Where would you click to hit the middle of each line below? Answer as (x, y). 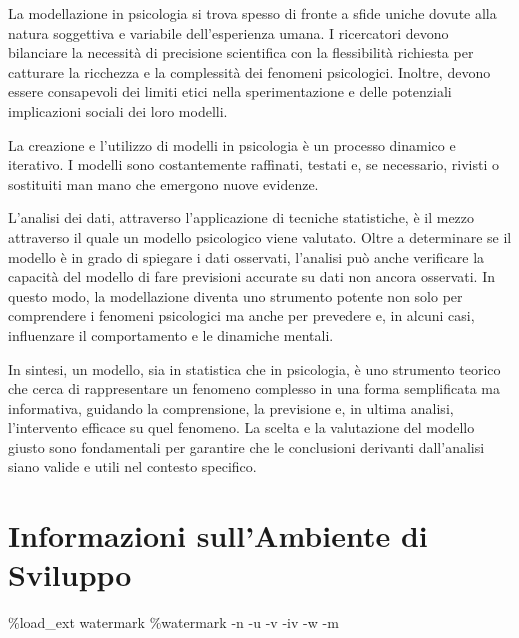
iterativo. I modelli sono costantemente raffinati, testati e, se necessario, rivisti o (254, 164)
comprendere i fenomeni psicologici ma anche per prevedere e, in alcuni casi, (241, 315)
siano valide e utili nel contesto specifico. (132, 466)
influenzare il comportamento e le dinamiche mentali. (171, 334)
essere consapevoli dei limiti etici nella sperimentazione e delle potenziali (230, 91)
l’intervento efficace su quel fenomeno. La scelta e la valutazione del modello (241, 427)
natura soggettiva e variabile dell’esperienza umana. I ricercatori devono (228, 32)
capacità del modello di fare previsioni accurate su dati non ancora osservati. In (252, 276)
